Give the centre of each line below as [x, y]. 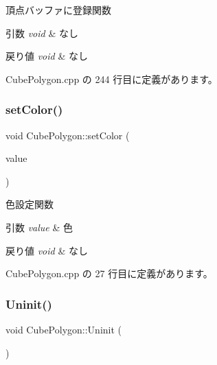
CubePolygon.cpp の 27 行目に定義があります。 [109, 273]
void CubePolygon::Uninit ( [64, 329]
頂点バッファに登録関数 [58, 10]
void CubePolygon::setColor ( [68, 135]
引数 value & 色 [39, 227]
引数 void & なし [42, 33]
